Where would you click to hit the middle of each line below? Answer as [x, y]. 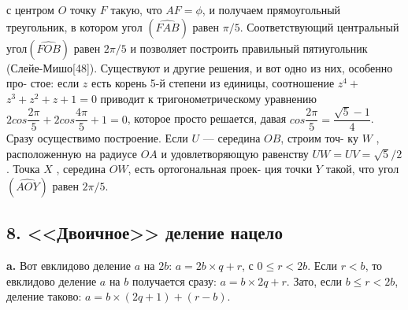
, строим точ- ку [319, 138]
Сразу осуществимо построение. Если [97, 138]
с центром [30, 9]
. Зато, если [314, 280]
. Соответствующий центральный [319, 26]
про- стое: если [43, 83]
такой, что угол [362, 169]
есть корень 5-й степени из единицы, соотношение [213, 83]
